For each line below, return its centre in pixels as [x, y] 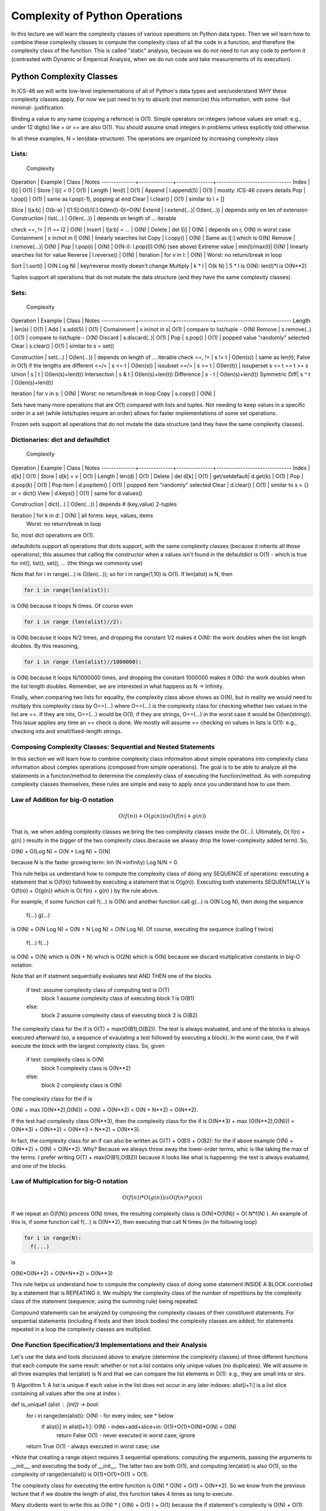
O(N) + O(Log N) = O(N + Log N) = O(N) [61, 851]
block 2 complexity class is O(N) [81, 1085]
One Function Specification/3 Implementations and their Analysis [109, 1345]
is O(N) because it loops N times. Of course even [72, 606]
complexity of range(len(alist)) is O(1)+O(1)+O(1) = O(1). [80, 1474]
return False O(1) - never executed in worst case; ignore [126, 1435]
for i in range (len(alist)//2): [73, 622]
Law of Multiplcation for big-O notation [69, 1182]
